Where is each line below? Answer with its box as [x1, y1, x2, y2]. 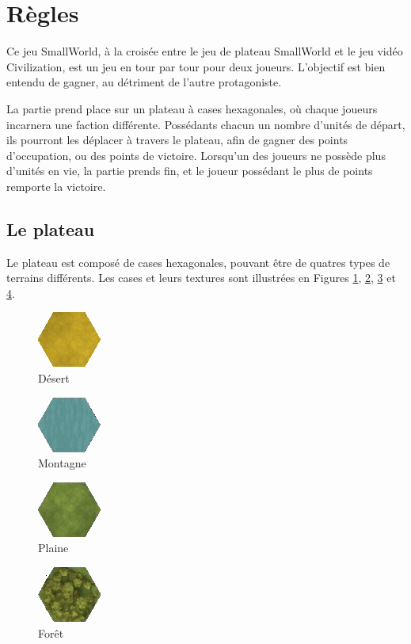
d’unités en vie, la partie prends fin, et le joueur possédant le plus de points [6, 162, 373, 179]
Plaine [38, 539, 69, 556]
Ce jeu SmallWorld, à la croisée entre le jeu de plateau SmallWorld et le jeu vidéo [6, 43, 403, 59]
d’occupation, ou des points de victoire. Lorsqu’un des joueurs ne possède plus [6, 147, 386, 163]
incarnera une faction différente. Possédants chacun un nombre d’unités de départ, [6, 116, 405, 132]
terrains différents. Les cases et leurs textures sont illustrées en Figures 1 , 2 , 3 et [6, 269, 396, 286]
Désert [38, 370, 70, 387]
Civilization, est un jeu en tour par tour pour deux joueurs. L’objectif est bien [6, 58, 386, 74]
